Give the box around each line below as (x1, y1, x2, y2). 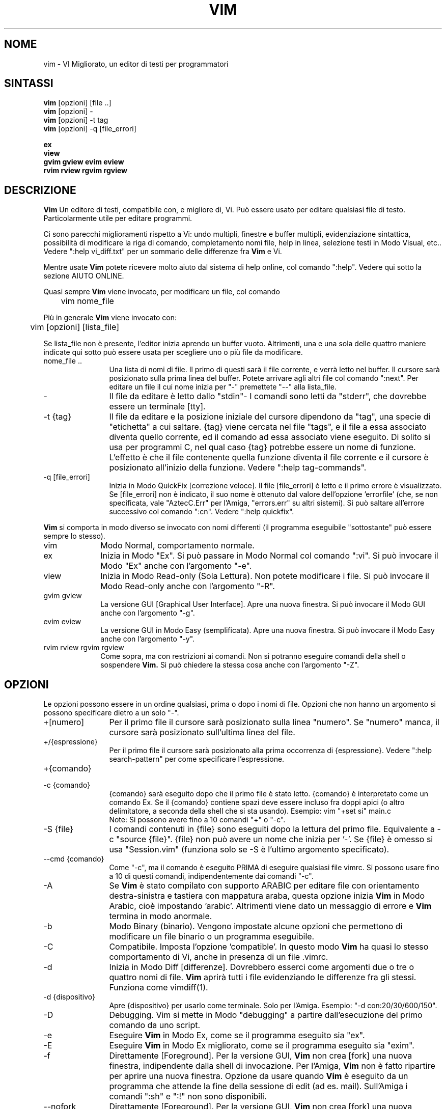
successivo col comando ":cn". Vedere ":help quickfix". (109, 507, 294, 516)
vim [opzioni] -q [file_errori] (43, 124, 136, 133)
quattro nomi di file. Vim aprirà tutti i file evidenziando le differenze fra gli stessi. (109, 972, 416, 983)
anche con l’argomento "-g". (100, 608, 195, 618)
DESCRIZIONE (4, 183, 76, 197)
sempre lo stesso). (43, 532, 105, 541)
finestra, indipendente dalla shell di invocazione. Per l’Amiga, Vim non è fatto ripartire (109, 1061, 435, 1071)
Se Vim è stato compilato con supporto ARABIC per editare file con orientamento (109, 880, 420, 891)
